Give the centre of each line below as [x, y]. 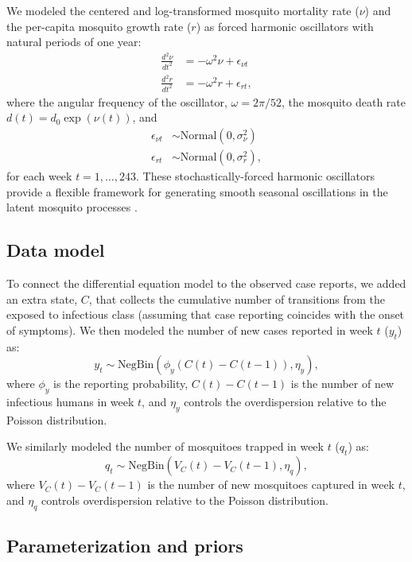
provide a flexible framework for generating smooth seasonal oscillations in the [197, 191]
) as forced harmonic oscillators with [285, 26]
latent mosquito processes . [72, 207]
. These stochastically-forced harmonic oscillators [255, 176]
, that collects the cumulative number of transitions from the [237, 298]
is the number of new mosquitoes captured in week [271, 484]
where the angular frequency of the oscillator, [117, 101]
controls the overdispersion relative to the [285, 401]
